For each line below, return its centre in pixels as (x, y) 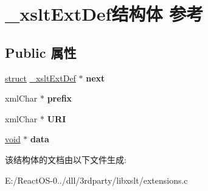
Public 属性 (41, 52)
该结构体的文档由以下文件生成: (66, 159)
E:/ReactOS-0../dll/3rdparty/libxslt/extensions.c (96, 180)
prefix (60, 98)
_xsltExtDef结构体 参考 (104, 14)
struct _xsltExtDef (40, 78)
